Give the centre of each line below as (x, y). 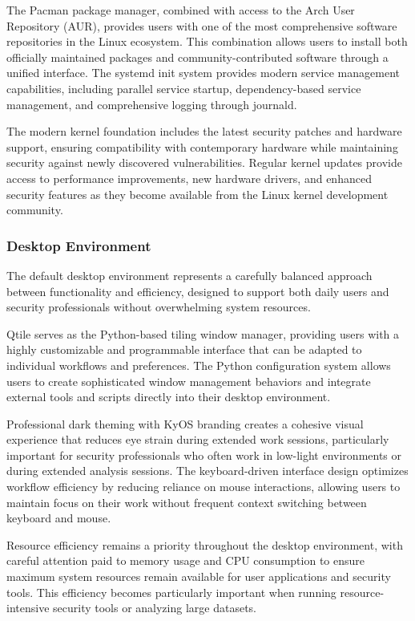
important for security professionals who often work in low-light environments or (204, 455)
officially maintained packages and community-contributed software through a (197, 57)
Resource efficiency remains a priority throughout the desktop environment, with (205, 544)
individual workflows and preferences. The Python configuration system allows (199, 365)
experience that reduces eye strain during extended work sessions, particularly (198, 439)
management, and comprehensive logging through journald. (152, 104)
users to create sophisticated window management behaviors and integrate (189, 381)
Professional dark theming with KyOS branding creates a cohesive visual (185, 423)
